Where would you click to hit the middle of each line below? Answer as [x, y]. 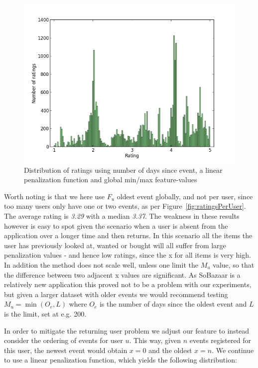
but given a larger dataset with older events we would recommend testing [116, 294]
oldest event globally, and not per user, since [185, 196]
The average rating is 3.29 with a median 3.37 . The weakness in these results [122, 215]
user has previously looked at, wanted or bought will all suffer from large [115, 245]
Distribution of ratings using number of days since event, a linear [123, 170]
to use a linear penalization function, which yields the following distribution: [121, 360]
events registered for [220, 340]
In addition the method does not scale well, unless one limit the [101, 264]
